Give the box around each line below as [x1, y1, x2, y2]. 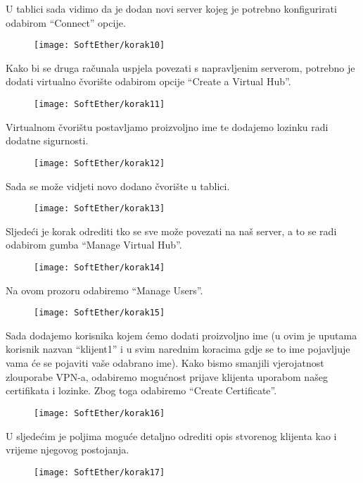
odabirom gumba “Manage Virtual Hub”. [6, 237, 182, 252]
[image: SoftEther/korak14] [34, 262, 165, 272]
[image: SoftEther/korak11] [34, 99, 165, 110]
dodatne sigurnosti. [6, 133, 89, 148]
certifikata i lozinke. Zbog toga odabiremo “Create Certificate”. [6, 383, 277, 398]
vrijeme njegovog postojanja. [6, 442, 129, 457]
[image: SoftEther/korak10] [34, 40, 165, 51]
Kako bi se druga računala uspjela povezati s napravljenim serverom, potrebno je [6, 60, 355, 75]
